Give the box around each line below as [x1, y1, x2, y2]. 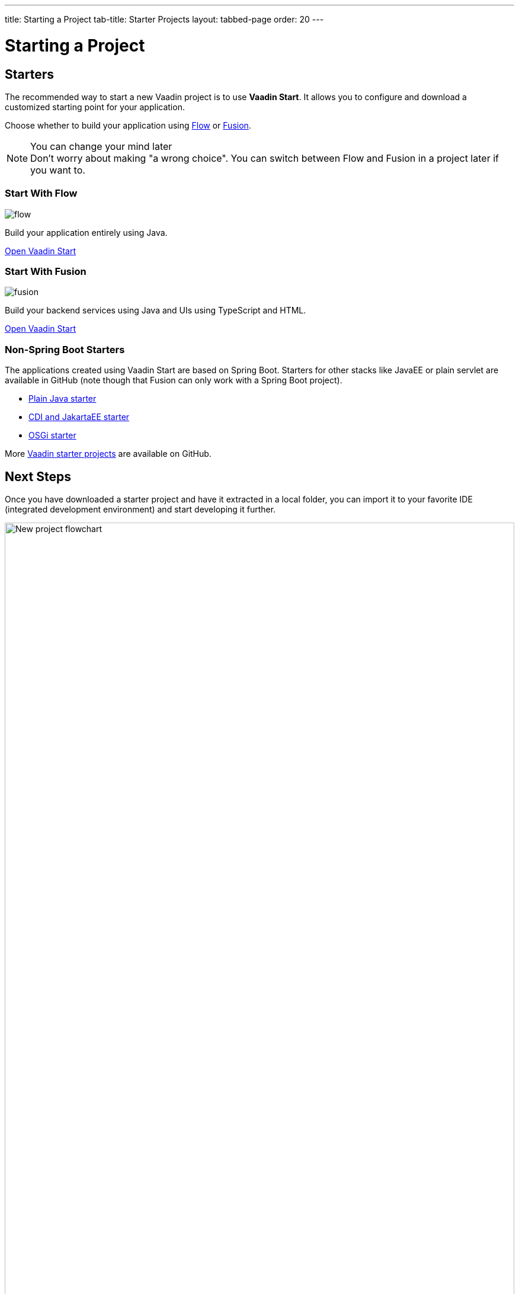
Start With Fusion [5, 265, 86, 278]
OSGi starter [28, 430, 76, 441]
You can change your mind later [30, 140, 172, 152]
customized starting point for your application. [5, 101, 185, 112]
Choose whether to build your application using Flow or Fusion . [5, 120, 251, 130]
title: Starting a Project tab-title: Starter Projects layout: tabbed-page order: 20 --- [5, 14, 324, 24]
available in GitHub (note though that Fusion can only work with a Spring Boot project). [5, 375, 342, 386]
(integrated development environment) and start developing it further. [5, 504, 276, 515]
